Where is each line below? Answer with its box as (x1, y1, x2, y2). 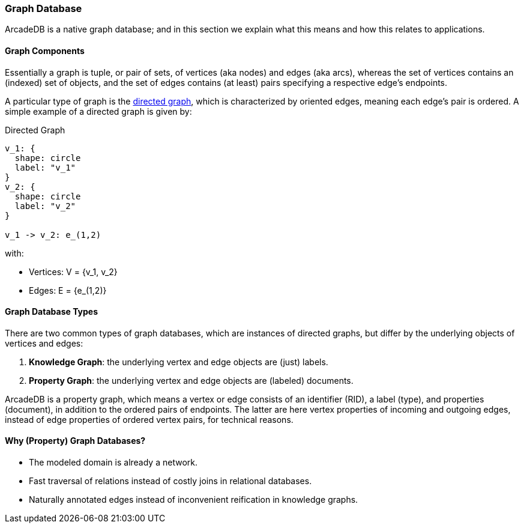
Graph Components (5, 45, 85, 56)
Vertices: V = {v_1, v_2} (29, 266, 118, 277)
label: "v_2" (14, 201, 76, 211)
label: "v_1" (14, 162, 76, 172)
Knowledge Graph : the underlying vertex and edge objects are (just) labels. (29, 356, 328, 367)
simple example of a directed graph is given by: (5, 106, 192, 117)
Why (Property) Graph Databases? (5, 435, 146, 446)
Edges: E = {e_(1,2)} (29, 285, 107, 296)
